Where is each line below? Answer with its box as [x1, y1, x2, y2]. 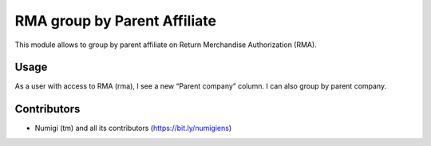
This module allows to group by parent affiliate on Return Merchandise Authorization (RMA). [14, 40, 317, 49]
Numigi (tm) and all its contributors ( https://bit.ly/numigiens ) [34, 124, 232, 133]
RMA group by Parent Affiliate [14, 12, 217, 30]
